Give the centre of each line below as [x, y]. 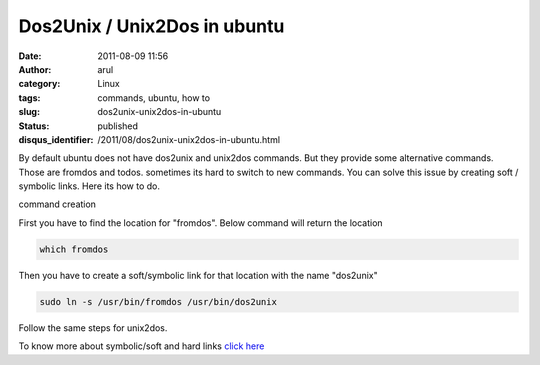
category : [39, 84]
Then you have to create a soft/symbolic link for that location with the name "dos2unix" [198, 275]
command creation [57, 204]
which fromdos [74, 249]
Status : [34, 126]
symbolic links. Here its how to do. [89, 186]
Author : [35, 69]
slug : [29, 112]
